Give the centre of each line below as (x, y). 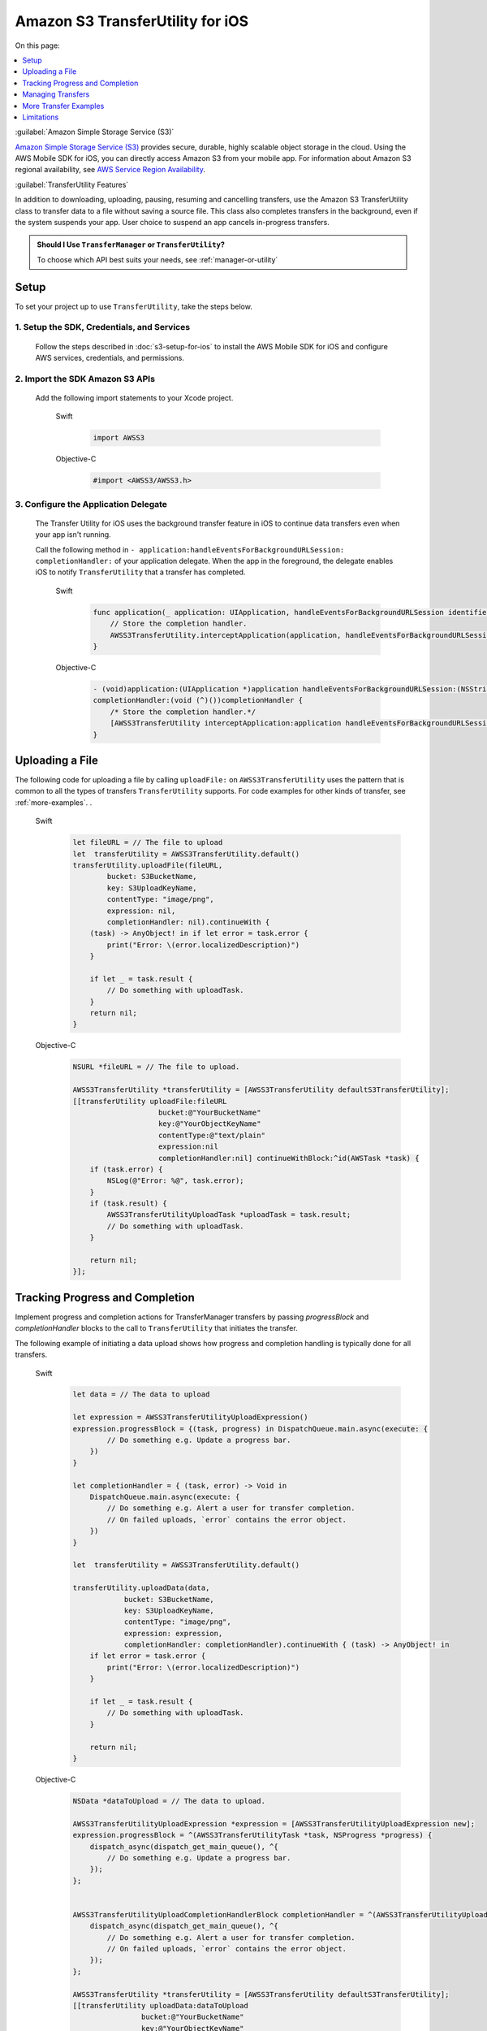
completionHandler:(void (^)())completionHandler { (198, 700)
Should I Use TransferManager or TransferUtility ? (131, 245)
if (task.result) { (129, 1204)
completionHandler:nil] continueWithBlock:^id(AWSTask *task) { (289, 1158)
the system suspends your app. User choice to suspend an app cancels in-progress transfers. (172, 223)
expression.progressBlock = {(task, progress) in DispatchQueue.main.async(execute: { (250, 1429)
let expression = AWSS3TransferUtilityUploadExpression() (190, 1417)
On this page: (37, 45)
